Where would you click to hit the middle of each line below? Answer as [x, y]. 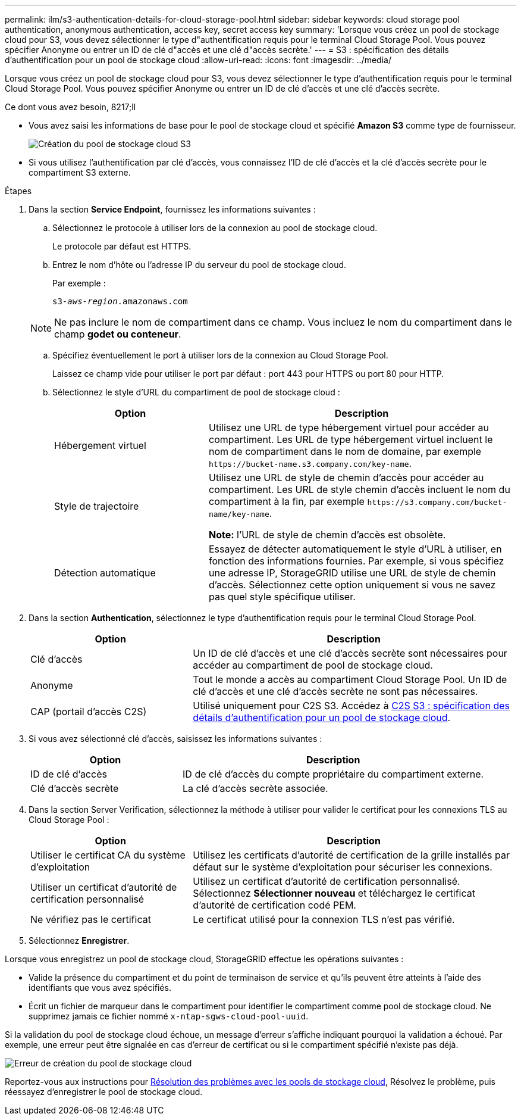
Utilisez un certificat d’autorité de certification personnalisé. [327, 881]
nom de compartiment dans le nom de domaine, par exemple [345, 451]
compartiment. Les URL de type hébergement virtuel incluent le [351, 439]
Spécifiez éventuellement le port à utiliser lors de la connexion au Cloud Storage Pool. [220, 355]
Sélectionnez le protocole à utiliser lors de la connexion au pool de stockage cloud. [215, 228]
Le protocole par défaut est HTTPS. [122, 246]
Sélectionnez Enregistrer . [79, 940]
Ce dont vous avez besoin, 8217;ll [70, 107]
